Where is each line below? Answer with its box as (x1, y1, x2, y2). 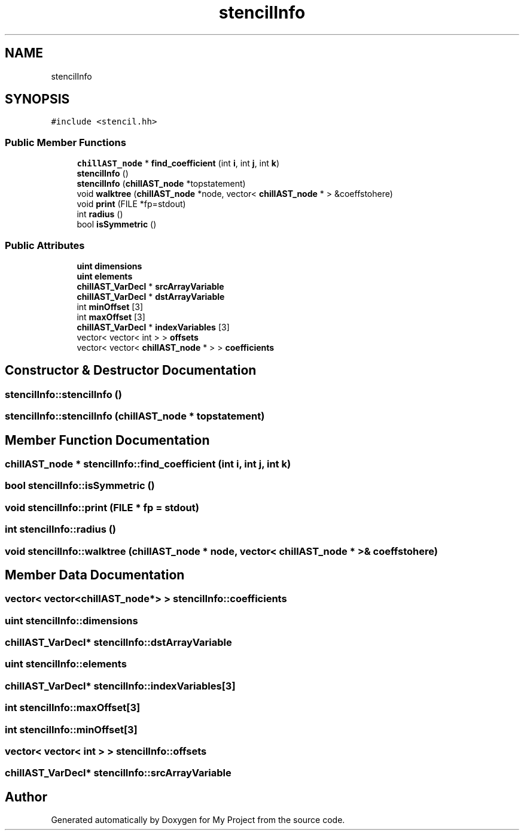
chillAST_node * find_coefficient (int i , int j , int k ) (77, 158, 280, 169)
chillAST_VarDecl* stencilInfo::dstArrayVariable (5, 636, 232, 649)
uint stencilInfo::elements (5, 658, 127, 670)
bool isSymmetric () (77, 219, 157, 230)
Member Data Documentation (5, 567, 185, 582)
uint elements (77, 271, 133, 281)
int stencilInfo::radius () (5, 523, 117, 536)
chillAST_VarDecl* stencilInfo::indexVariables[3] (5, 679, 236, 692)
